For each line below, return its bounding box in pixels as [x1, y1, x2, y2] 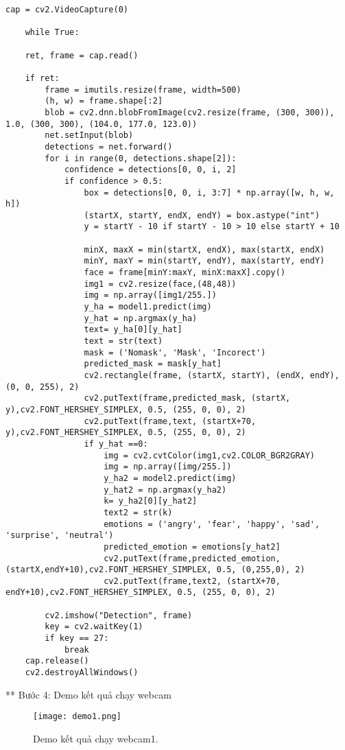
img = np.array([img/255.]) [104, 462, 232, 472]
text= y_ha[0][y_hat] [84, 325, 182, 335]
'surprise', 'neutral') [5, 530, 114, 541]
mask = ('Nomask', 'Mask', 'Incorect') [84, 347, 266, 358]
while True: [25, 27, 80, 38]
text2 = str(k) [104, 507, 173, 517]
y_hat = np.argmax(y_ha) [84, 313, 198, 323]
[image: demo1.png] [33, 712, 121, 722]
